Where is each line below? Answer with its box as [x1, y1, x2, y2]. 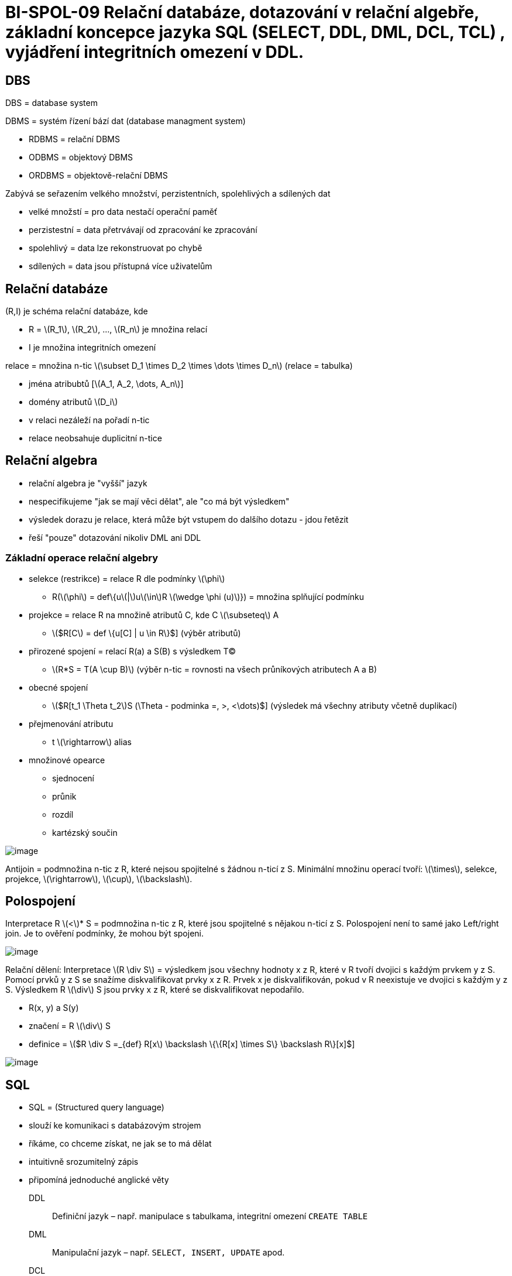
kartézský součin [52, 827, 118, 838]
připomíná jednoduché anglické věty [29, 1175, 169, 1185]
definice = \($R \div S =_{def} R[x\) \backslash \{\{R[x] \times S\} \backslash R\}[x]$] [29, 1039, 355, 1049]
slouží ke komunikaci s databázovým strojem [29, 1120, 201, 1131]
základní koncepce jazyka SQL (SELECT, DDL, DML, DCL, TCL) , [5, 22, 505, 42]
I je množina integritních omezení [29, 342, 156, 353]
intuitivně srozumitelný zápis [29, 1157, 139, 1167]
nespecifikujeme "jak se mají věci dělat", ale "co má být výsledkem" [29, 496, 290, 506]
